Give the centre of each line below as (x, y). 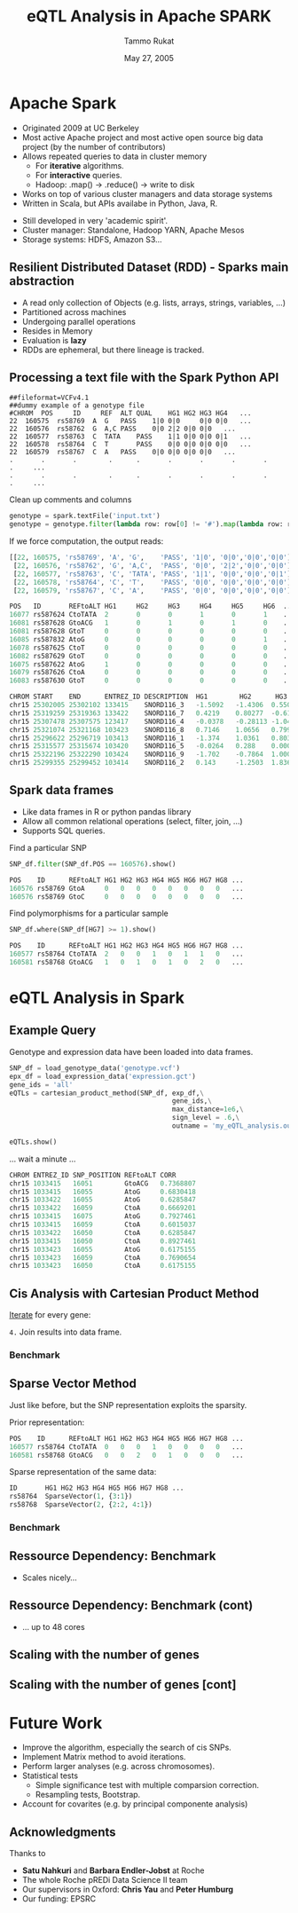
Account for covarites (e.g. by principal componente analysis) (135, 1804)
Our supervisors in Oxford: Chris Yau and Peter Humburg (127, 1889)
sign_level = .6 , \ (206, 1118)
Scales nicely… (49, 1578)
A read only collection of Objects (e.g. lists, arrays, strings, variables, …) (154, 303)
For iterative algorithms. (79, 165)
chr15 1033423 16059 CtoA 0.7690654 (103, 1257)
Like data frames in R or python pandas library (106, 811)
